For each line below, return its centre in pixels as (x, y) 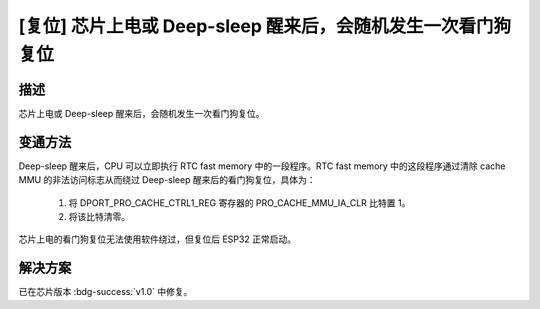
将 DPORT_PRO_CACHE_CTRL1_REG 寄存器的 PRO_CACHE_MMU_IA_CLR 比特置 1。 (239, 202)
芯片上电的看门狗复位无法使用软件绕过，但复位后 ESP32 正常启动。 (157, 239)
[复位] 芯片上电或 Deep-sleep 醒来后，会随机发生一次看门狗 (265, 26)
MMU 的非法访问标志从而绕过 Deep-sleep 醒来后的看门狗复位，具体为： (167, 180)
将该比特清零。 (99, 216)
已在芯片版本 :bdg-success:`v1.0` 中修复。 (105, 292)
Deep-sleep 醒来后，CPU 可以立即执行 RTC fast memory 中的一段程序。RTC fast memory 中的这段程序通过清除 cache (262, 166)
